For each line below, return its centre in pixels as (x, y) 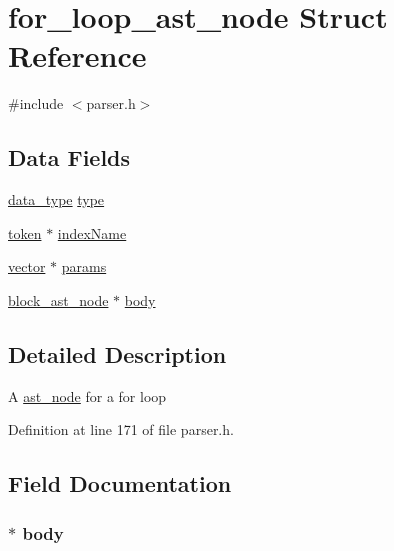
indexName (92, 232)
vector (27, 266)
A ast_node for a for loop (87, 395)
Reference (77, 55)
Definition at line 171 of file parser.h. (121, 429)
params (84, 266)
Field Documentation (120, 483)
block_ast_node (58, 299)
